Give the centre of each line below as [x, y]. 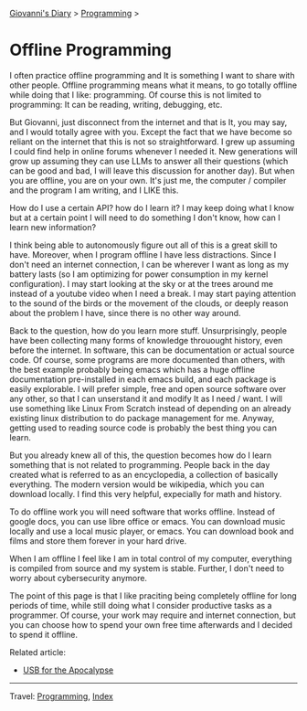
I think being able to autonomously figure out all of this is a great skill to [143, 245]
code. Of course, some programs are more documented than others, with [148, 359]
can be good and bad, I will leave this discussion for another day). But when [152, 170]
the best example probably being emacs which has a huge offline [132, 369]
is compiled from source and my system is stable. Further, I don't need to [147, 568]
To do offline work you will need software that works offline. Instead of [143, 512]
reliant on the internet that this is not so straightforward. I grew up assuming [152, 142]
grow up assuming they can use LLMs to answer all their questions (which [149, 161]
